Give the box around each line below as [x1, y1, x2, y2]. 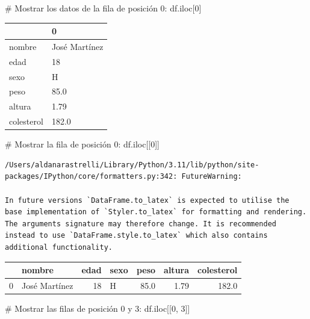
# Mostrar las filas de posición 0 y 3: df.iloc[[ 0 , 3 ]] [5, 302, 190, 315]
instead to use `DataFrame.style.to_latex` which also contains [5, 231, 268, 240]
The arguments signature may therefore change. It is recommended [5, 219, 277, 228]
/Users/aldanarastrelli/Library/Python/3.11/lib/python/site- [5, 160, 259, 169]
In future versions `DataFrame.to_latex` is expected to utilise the [5, 196, 290, 205]
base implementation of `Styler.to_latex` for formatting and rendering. [5, 208, 307, 217]
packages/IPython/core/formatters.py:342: [5, 172, 178, 181]
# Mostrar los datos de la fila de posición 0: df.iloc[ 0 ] [5, 2, 202, 14]
